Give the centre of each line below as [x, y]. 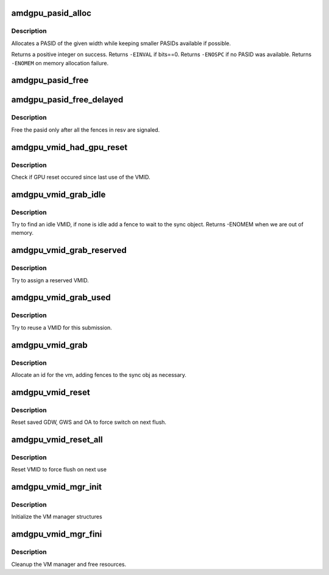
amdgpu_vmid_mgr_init [57, 487]
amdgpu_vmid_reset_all [57, 439]
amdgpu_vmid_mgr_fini [57, 534]
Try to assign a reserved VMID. [50, 280]
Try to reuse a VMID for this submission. [62, 327]
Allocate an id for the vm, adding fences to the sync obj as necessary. [99, 374]
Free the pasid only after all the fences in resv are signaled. [86, 130]
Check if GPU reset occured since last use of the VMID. [81, 177]
